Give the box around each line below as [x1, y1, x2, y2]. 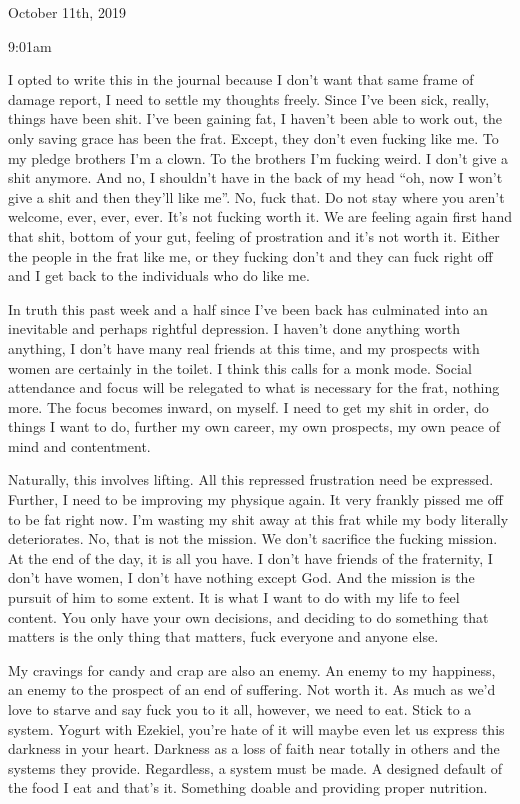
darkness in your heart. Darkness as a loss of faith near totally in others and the [8, 738, 500, 759]
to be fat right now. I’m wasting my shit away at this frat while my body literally [8, 508, 509, 529]
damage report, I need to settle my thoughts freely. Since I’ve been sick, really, [8, 88, 490, 109]
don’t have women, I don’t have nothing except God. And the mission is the [8, 567, 475, 588]
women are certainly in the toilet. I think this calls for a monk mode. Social [8, 357, 472, 378]
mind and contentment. [8, 435, 151, 456]
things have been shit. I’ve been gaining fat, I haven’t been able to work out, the [8, 108, 503, 129]
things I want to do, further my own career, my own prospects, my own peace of [8, 416, 500, 437]
